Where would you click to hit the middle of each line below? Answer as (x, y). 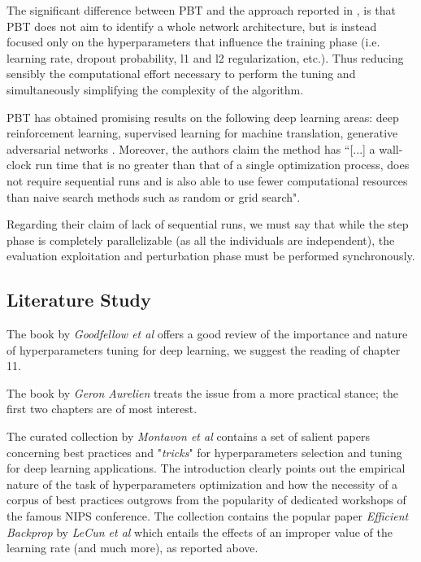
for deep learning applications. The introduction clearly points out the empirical (206, 468)
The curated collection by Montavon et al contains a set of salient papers (188, 436)
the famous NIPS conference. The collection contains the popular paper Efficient (208, 516)
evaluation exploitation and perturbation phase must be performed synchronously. (211, 256)
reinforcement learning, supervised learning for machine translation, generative (202, 133)
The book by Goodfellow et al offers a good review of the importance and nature (207, 334)
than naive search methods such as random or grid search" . (154, 196)
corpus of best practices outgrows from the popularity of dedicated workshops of (206, 500)
